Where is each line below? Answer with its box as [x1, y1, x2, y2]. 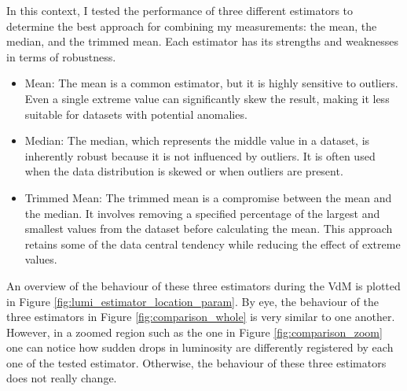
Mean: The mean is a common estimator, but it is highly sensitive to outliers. [24, 75, 398, 91]
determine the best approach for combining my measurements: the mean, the [6, 17, 377, 34]
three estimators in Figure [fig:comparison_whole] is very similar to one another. [6, 308, 395, 325]
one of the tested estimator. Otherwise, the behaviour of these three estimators [6, 354, 387, 371]
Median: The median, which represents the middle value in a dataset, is [24, 132, 370, 149]
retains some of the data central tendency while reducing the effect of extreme [24, 235, 401, 252]
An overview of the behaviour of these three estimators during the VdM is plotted [6, 277, 401, 293]
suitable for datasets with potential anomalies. [24, 105, 247, 122]
